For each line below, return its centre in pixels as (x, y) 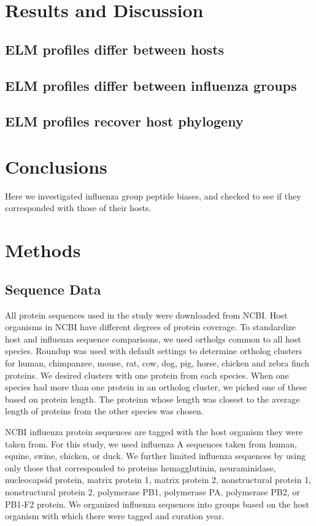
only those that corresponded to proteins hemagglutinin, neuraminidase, (141, 467)
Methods (43, 250)
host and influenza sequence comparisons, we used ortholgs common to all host (153, 338)
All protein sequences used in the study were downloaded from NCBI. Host (146, 315)
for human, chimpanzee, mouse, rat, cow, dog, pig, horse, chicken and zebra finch (157, 362)
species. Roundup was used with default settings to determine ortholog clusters (154, 351)
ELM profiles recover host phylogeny (124, 121)
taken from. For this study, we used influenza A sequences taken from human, (151, 443)
